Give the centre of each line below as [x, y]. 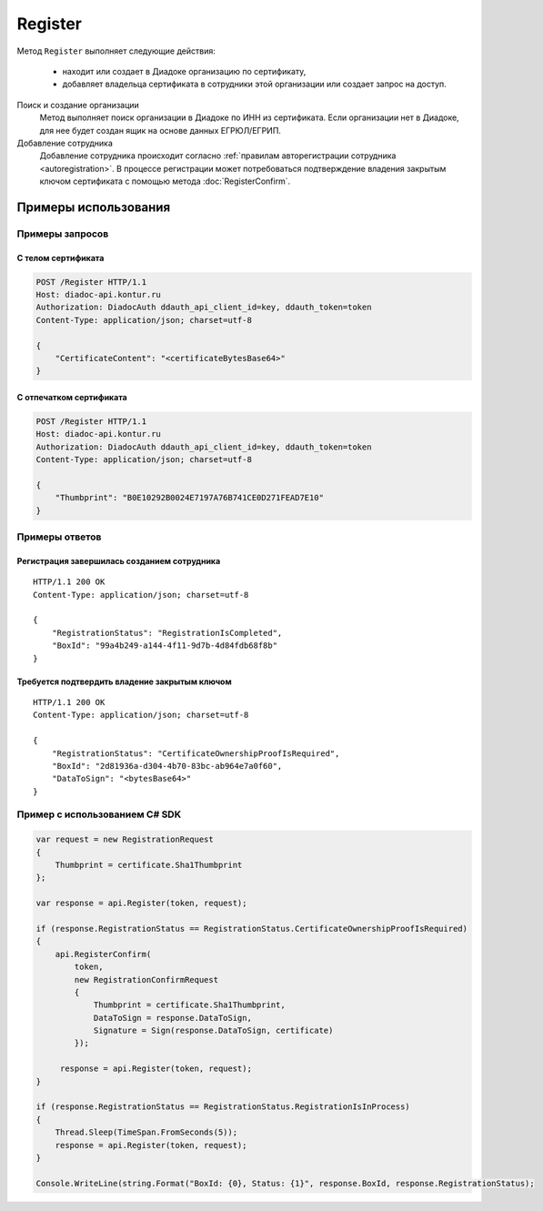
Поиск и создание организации [78, 105]
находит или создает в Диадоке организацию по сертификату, [184, 71]
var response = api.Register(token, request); [141, 903]
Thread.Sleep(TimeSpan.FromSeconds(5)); [146, 1132]
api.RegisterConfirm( [103, 954]
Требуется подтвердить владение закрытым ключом [124, 681]
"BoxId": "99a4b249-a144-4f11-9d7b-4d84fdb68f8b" [164, 646]
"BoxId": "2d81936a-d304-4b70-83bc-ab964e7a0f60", [167, 766]
